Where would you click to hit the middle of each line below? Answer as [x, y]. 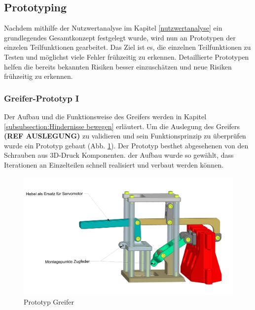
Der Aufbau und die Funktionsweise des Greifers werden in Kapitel [105, 116]
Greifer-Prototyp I [42, 98]
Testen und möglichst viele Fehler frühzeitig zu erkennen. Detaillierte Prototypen [127, 56]
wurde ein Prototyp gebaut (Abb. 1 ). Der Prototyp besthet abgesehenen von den [126, 145]
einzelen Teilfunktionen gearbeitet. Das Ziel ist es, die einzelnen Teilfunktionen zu [127, 47]
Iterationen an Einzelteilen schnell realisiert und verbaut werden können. [114, 164]
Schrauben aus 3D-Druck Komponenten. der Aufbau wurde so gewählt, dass [119, 155]
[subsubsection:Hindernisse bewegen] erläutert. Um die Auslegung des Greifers [122, 126]
